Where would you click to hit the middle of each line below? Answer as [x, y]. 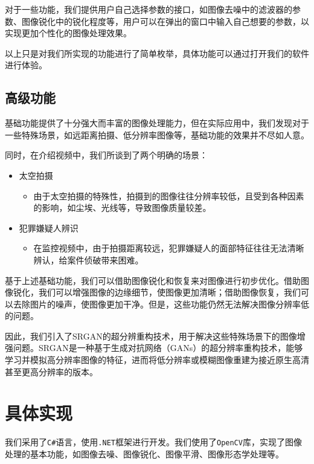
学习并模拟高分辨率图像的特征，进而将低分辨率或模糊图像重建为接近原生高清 [157, 360]
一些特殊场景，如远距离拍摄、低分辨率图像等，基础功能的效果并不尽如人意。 [157, 134]
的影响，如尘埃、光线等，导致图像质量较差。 [122, 208]
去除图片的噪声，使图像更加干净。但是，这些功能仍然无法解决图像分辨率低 [161, 304]
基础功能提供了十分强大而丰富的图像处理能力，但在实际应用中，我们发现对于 [157, 123]
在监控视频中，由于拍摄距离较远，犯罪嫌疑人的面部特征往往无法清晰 [169, 248]
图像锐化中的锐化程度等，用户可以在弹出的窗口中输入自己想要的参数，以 [165, 21]
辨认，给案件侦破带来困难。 [88, 259]
